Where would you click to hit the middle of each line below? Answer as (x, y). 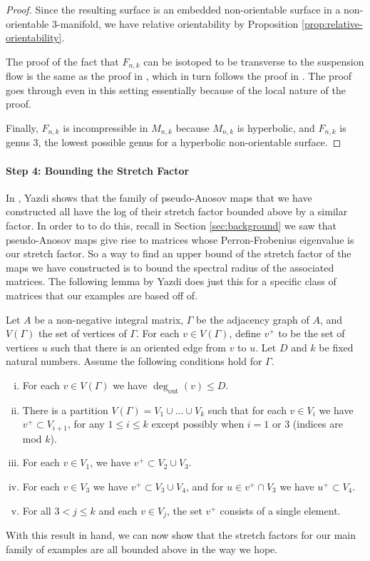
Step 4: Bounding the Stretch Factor (98, 170)
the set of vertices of (82, 333)
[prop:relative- (332, 23)
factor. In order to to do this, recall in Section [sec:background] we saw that (171, 226)
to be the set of (312, 333)
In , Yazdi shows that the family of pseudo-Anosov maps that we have (159, 197)
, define (245, 333)
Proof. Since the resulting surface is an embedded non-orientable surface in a (173, 9)
